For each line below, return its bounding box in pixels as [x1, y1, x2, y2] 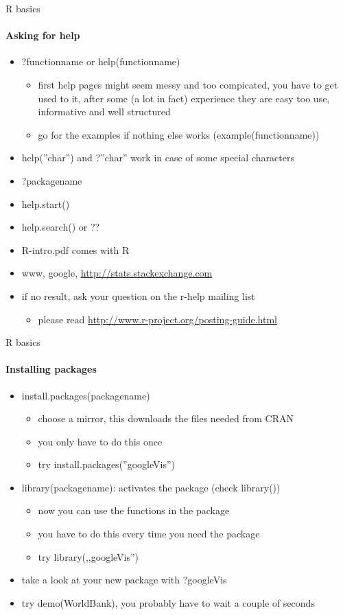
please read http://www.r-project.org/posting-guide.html [38, 312, 277, 326]
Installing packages [5, 362, 97, 376]
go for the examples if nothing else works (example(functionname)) [38, 127, 320, 141]
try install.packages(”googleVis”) [38, 457, 175, 472]
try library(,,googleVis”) [38, 549, 139, 564]
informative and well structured [38, 104, 171, 119]
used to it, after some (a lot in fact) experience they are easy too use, [38, 91, 330, 105]
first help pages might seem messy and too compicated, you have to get [38, 77, 338, 91]
